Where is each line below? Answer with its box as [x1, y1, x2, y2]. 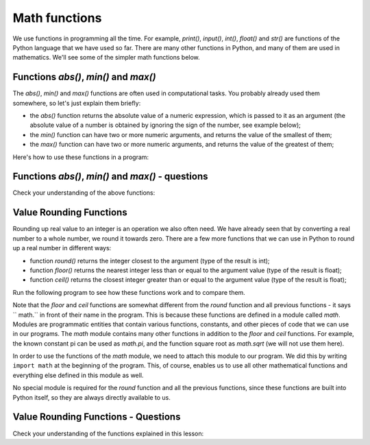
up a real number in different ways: [12, 244, 112, 252]
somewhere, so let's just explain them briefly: [12, 99, 141, 107]
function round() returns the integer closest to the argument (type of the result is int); [29, 256, 270, 265]
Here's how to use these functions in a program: [12, 153, 149, 161]
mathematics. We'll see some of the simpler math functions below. [12, 53, 200, 62]
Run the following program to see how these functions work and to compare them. [12, 288, 246, 296]
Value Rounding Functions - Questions [12, 411, 181, 423]
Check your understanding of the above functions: [12, 189, 156, 197]
